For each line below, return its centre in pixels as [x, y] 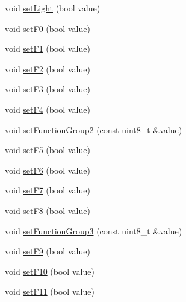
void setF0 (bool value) [48, 28]
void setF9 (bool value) [48, 251]
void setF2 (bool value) [48, 68]
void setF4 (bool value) [48, 109]
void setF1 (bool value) [48, 49]
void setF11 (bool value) [50, 291]
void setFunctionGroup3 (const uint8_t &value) [94, 231]
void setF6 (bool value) [48, 170]
